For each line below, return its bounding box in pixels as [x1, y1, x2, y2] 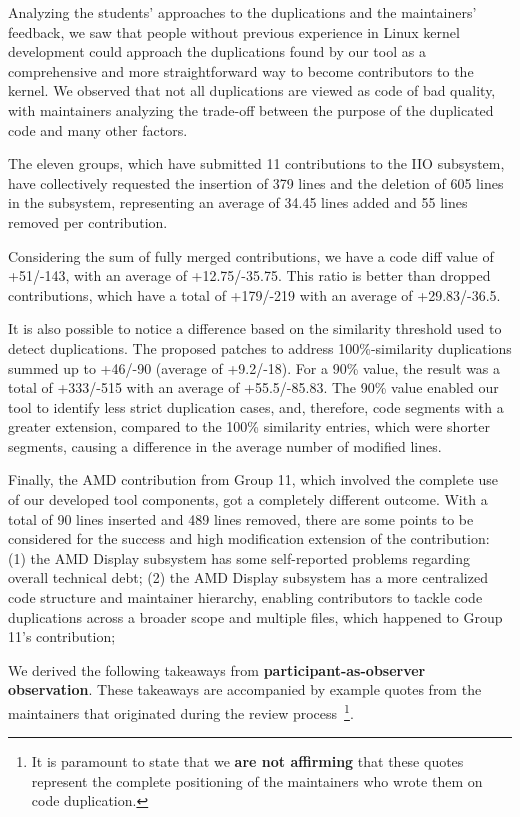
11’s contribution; [8, 626, 116, 647]
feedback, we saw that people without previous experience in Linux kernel [8, 21, 460, 42]
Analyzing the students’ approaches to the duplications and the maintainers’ [8, 2, 477, 22]
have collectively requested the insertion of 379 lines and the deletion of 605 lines [8, 172, 504, 193]
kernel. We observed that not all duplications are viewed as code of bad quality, [8, 80, 496, 101]
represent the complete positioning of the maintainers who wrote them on [31, 770, 483, 791]
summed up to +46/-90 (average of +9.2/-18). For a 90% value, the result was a [8, 357, 501, 378]
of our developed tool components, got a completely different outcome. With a [8, 489, 488, 510]
